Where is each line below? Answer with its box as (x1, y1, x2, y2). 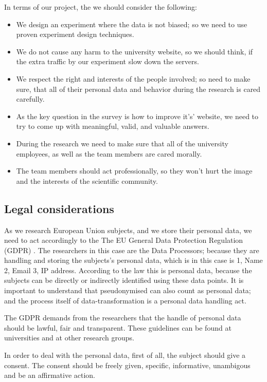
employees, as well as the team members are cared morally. (16, 148, 202, 159)
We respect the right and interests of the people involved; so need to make (16, 73, 251, 84)
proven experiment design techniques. (16, 29, 134, 40)
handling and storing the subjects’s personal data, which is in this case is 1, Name (4, 255, 263, 265)
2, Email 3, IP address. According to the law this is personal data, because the (4, 264, 252, 275)
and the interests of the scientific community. (16, 175, 158, 186)
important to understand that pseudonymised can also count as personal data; (4, 285, 251, 296)
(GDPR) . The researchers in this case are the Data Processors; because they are (4, 244, 259, 255)
